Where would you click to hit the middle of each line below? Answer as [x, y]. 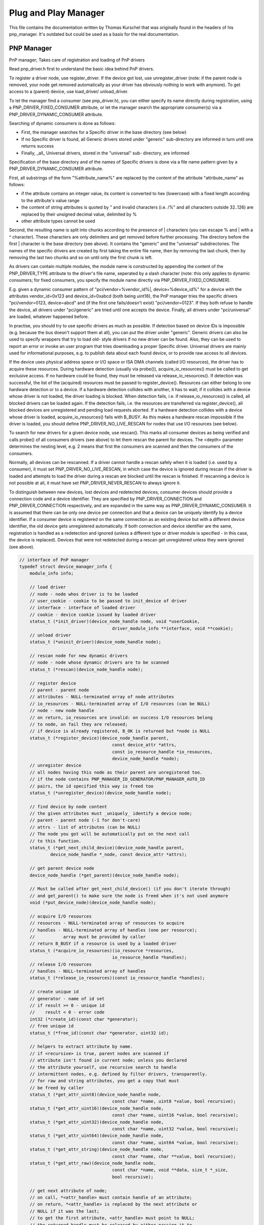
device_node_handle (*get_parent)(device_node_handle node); [104, 875]
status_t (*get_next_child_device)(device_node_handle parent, [107, 848]
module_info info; [52, 574]
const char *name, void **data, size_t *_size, [170, 1170]
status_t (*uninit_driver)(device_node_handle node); [95, 642]
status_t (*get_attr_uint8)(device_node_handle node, [95, 1095]
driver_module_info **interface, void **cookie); [173, 628]
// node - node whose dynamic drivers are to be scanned [99, 662]
